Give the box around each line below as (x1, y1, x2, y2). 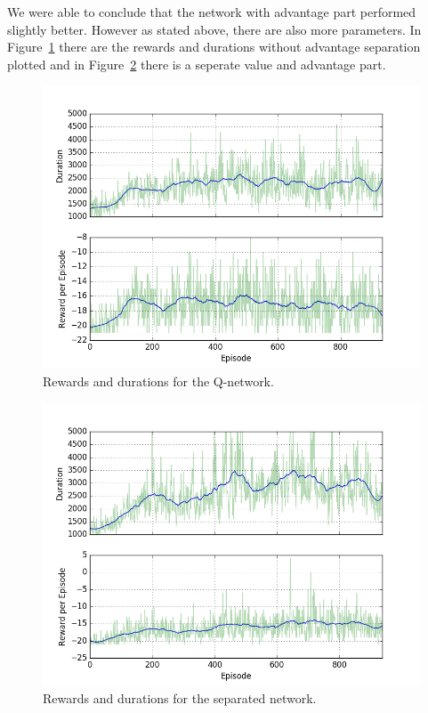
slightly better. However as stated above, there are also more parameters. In (7, 20, 422, 38)
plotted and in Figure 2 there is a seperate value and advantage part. (7, 54, 386, 73)
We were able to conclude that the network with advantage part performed (7, 3, 416, 20)
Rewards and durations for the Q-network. (43, 371, 274, 390)
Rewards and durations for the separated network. (43, 689, 317, 708)
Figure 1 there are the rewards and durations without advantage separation (7, 37, 421, 56)
